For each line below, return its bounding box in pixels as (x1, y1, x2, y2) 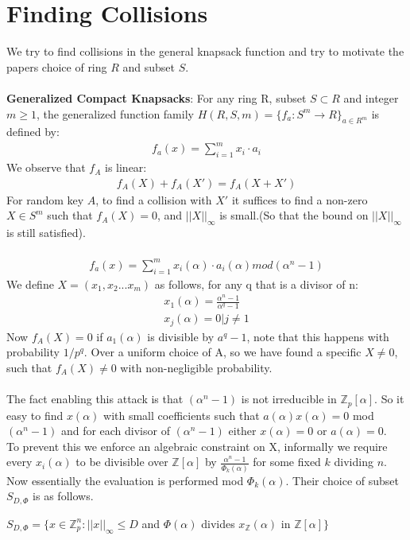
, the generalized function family (36, 105, 194, 122)
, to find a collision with (95, 191, 212, 208)
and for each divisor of (60, 422, 170, 439)
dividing (334, 453, 373, 470)
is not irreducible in (241, 390, 337, 407)
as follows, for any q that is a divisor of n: (154, 275, 358, 292)
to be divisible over (75, 453, 168, 470)
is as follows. (33, 488, 94, 504)
